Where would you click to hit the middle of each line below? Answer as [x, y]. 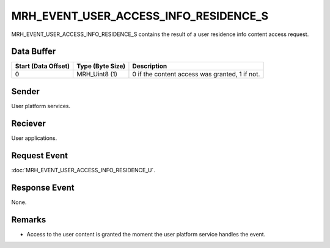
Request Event [40, 155]
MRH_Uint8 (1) [97, 75]
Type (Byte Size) [101, 66]
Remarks [29, 220]
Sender [25, 91]
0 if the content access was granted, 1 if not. [196, 75]
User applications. [34, 138]
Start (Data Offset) [42, 66]
